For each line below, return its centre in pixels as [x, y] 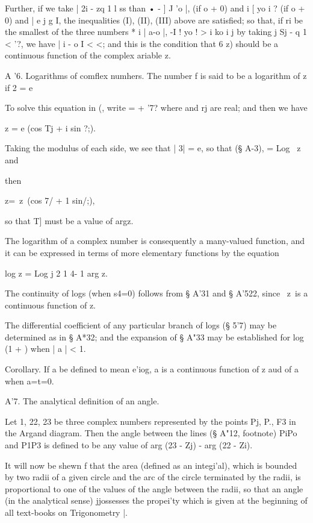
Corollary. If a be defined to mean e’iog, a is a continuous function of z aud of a [152, 369]
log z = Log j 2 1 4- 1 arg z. [56, 273]
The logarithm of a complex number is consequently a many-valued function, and [155, 241]
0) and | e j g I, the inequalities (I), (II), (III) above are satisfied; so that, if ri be [154, 20]
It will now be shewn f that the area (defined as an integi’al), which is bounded [151, 465]
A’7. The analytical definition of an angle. [82, 401]
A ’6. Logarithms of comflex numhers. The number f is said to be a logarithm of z [156, 75]
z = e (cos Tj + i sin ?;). [51, 127]
